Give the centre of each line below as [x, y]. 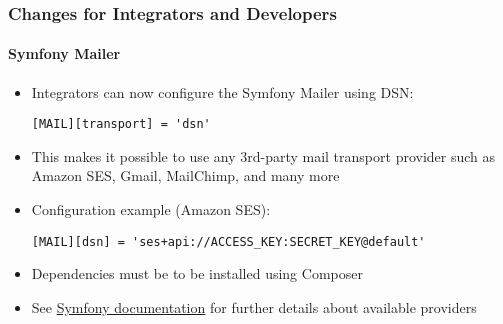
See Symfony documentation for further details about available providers [254, 306]
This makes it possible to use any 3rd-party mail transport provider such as [263, 155]
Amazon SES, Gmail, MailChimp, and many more [185, 175]
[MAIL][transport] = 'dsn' [121, 124]
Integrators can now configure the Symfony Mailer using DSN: [222, 91]
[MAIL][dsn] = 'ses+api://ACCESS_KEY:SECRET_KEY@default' [228, 241]
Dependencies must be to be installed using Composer [197, 273]
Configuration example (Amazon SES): [151, 209]
